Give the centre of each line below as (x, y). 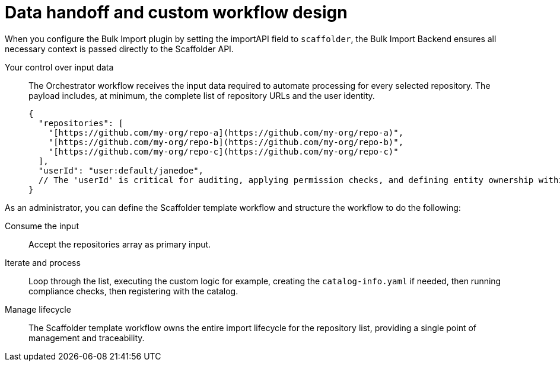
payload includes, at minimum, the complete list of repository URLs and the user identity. (202, 95)
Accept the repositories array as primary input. (120, 244)
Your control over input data (59, 67)
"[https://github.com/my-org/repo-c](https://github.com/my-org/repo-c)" (223, 151)
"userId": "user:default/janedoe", (121, 170)
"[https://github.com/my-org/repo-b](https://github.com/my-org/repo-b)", (226, 142)
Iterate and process (43, 262)
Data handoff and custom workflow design (176, 12)
